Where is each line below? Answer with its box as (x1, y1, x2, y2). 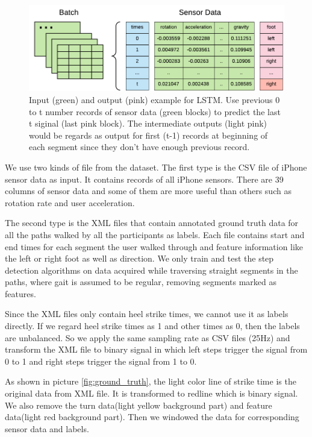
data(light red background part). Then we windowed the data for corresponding (5, 410, 299, 423)
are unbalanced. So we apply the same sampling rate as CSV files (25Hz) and (5, 331, 290, 344)
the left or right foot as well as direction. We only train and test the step (5, 252, 274, 265)
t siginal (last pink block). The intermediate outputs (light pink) (29, 117, 267, 130)
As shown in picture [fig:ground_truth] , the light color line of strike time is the (5, 375, 296, 388)
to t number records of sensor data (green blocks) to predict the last (29, 105, 281, 118)
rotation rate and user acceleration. (5, 196, 135, 209)
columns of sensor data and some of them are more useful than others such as (5, 184, 292, 197)
